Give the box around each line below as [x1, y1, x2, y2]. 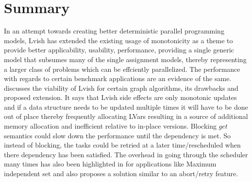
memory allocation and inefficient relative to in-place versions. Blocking [4, 121, 217, 131]
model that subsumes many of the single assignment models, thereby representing [4, 54, 247, 64]
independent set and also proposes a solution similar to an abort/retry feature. [4, 168, 238, 179]
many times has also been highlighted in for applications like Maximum [4, 159, 217, 169]
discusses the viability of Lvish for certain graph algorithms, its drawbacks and [4, 83, 238, 93]
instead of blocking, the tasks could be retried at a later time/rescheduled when [4, 140, 241, 150]
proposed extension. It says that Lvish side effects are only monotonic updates [4, 92, 237, 102]
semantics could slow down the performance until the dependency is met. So [4, 130, 231, 140]
